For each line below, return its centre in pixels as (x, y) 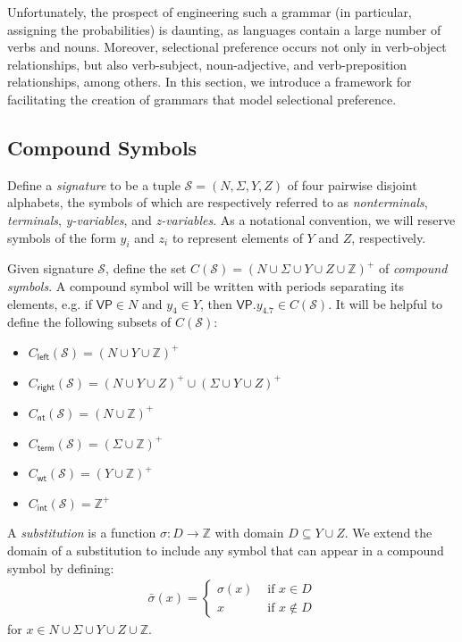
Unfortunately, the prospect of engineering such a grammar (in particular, (210, 12)
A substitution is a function (82, 533)
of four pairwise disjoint (352, 184)
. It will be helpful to (386, 303)
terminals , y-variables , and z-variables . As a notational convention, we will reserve (231, 219)
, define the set (146, 268)
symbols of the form (62, 237)
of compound (413, 268)
